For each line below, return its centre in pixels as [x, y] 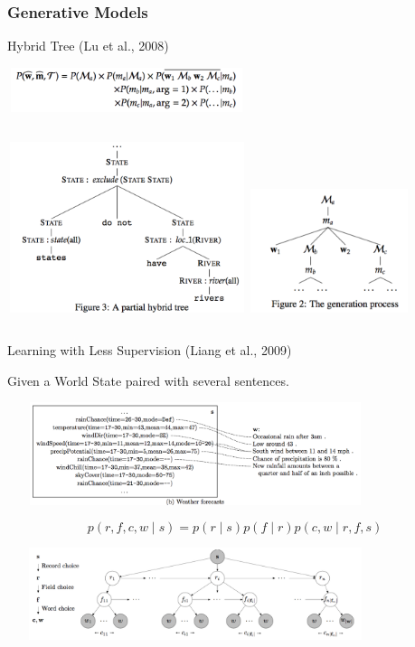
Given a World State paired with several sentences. [148, 380]
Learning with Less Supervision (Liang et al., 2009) [150, 350]
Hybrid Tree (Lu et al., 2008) [88, 46]
